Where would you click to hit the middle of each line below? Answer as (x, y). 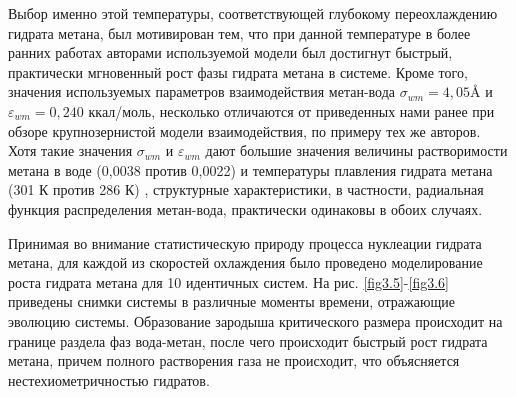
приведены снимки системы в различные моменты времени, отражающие (231, 301)
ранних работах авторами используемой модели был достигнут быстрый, (230, 52)
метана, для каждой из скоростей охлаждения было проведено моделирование (245, 262)
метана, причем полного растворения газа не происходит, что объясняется (234, 360)
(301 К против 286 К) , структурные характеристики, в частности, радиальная (246, 189)
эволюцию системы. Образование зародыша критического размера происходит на (255, 320)
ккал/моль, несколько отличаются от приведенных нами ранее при (291, 110)
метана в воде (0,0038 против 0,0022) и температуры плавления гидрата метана (250, 169)
